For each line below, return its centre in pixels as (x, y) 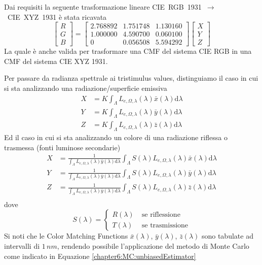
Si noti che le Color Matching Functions (66, 236)
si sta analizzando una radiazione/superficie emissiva (86, 88)
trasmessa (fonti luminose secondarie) (62, 147)
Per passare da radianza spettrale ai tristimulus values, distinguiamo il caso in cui (131, 78)
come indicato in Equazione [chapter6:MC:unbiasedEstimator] (100, 256)
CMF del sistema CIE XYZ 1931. (56, 61)
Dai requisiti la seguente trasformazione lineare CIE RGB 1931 (103, 7)
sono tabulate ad (227, 236)
